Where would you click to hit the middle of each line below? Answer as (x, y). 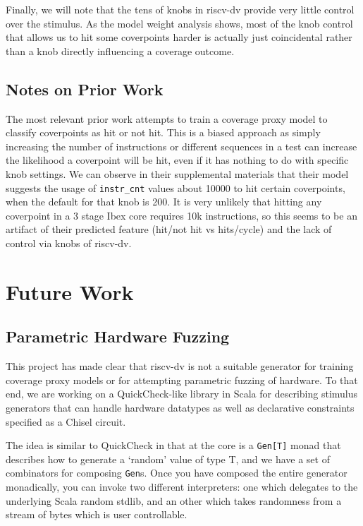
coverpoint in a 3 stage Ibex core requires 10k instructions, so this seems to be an (181, 215)
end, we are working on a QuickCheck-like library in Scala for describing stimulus (182, 394)
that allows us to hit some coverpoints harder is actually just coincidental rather (179, 37)
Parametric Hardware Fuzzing (118, 336)
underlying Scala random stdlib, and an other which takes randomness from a (174, 500)
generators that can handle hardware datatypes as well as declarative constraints (180, 407)
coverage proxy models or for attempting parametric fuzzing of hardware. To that (182, 379)
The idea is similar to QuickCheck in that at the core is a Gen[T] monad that (173, 445)
